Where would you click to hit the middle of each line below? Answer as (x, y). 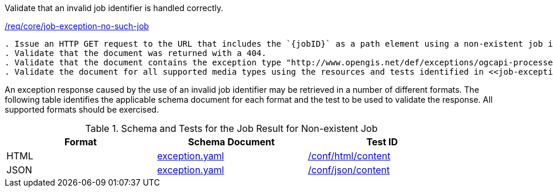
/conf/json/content (349, 170)
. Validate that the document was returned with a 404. (136, 53)
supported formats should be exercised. (82, 109)
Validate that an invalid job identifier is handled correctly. (114, 8)
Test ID (382, 142)
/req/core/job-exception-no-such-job (77, 26)
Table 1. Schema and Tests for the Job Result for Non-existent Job (231, 128)
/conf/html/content (349, 156)
